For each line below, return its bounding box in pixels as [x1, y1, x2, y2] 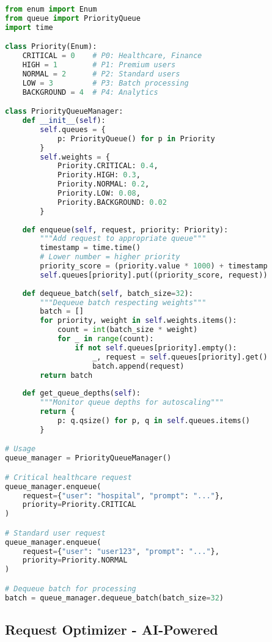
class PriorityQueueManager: [5, 107, 123, 116]
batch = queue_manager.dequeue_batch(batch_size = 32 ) [5, 593, 224, 602]
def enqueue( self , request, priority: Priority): [22, 225, 229, 234]
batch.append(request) [92, 361, 185, 371]
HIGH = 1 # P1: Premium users [22, 61, 176, 70]
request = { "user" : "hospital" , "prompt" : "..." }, [22, 491, 224, 500]
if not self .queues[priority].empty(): [75, 343, 237, 352]
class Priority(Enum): [5, 42, 97, 51]
